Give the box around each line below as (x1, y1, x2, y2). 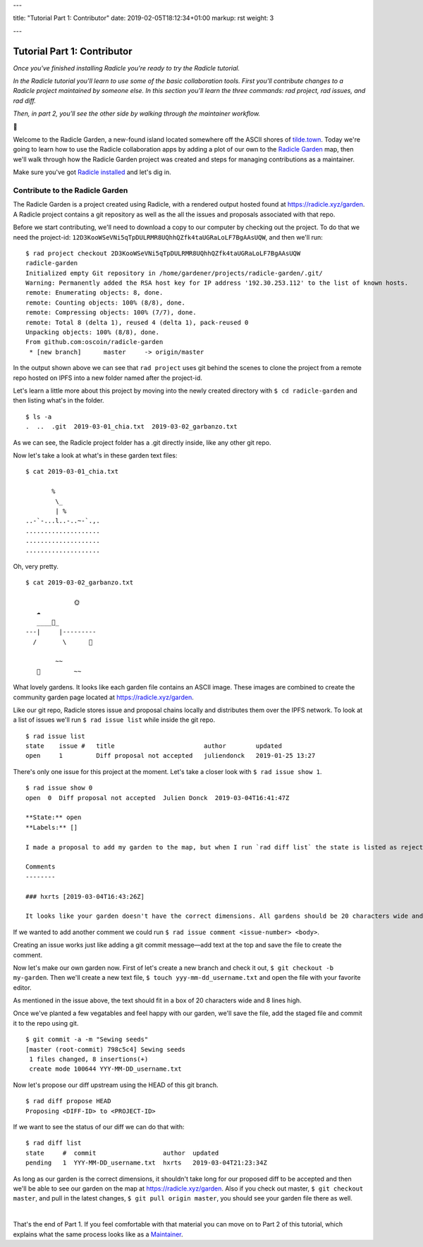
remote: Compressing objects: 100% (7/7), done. (25, 309, 197, 317)
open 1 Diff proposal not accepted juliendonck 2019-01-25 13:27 (25, 751, 316, 760)
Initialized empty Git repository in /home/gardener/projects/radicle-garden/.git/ (25, 269, 324, 277)
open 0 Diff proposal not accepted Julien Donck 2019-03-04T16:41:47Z (25, 794, 290, 801)
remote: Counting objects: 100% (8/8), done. (25, 298, 186, 307)
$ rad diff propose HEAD (25, 1097, 111, 1105)
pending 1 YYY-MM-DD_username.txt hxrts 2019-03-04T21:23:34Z (25, 1159, 267, 1167)
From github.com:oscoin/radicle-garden (25, 338, 164, 346)
